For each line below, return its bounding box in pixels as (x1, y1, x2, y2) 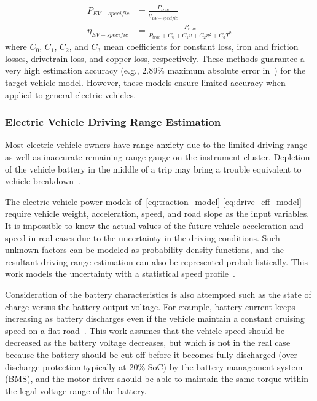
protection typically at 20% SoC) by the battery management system (42, 360, 303, 373)
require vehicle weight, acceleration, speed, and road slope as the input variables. (5, 207, 310, 220)
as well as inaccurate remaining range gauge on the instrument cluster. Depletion (5, 150, 310, 163)
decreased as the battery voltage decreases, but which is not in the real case (5, 336, 291, 349)
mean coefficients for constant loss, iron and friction (103, 40, 299, 53)
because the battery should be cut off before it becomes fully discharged (5, 348, 276, 360)
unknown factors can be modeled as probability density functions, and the (5, 243, 284, 256)
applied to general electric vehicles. (5, 88, 136, 101)
